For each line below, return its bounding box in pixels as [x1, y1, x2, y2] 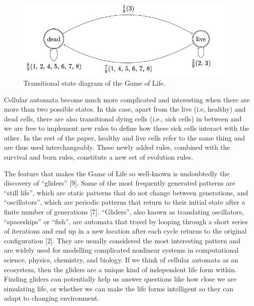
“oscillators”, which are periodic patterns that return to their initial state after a [4, 197, 245, 207]
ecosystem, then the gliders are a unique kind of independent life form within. [4, 264, 237, 274]
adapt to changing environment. [4, 293, 100, 303]
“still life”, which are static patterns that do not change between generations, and [4, 187, 248, 197]
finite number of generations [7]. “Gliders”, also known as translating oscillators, [4, 207, 244, 217]
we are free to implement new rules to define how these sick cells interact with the [4, 123, 250, 133]
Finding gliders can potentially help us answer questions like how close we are [4, 274, 236, 284]
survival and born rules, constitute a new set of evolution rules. [4, 152, 193, 162]
